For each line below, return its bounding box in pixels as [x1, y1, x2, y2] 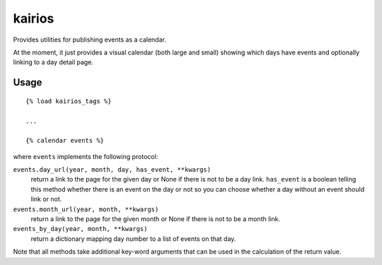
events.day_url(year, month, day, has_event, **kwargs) [13, 166, 212, 174]
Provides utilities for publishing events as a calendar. [13, 35, 166, 44]
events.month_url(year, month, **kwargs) [13, 205, 159, 213]
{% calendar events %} [25, 136, 105, 145]
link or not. [30, 195, 62, 204]
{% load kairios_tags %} [25, 97, 112, 105]
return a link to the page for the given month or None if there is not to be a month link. [30, 215, 281, 223]
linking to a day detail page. [13, 58, 93, 66]
